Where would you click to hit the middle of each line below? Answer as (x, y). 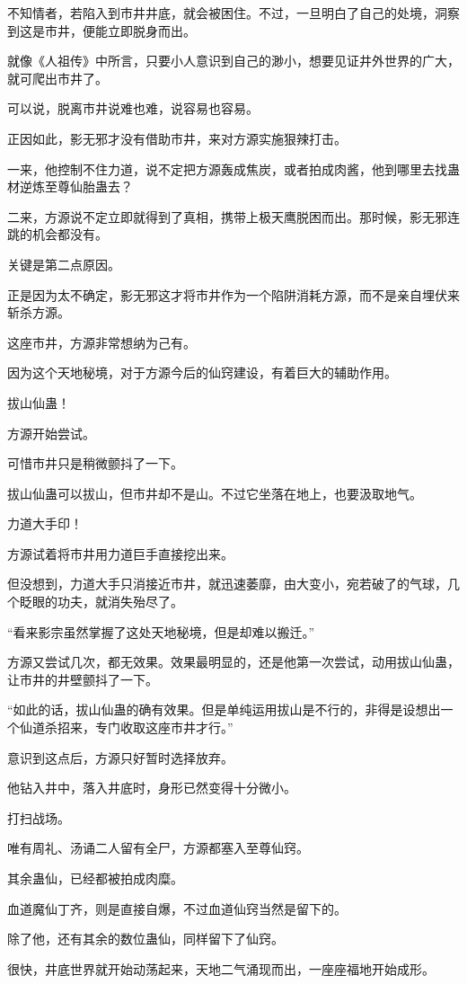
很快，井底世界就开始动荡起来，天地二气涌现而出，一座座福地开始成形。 (221, 968)
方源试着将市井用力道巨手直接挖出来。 (120, 553)
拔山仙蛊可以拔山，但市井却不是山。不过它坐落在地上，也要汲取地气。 (215, 493)
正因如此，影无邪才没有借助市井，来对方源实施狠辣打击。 (177, 138)
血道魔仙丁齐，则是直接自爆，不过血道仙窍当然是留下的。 (177, 908)
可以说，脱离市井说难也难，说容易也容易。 (133, 108)
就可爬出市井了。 (57, 78)
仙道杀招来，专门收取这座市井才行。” (126, 727)
